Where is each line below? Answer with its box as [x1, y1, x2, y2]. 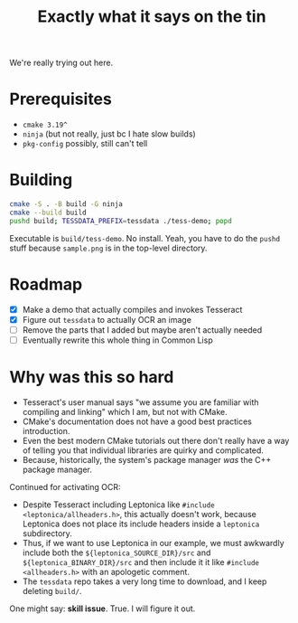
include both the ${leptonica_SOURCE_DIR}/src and [22, 547, 211, 558]
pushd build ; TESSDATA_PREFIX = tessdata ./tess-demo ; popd [9, 216, 232, 225]
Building [9, 170, 73, 191]
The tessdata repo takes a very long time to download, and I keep [22, 576, 267, 587]
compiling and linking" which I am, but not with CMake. [22, 406, 228, 417]
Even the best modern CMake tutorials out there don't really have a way [22, 435, 290, 446]
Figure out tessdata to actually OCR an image [22, 314, 192, 325]
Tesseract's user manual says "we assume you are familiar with [22, 396, 259, 408]
